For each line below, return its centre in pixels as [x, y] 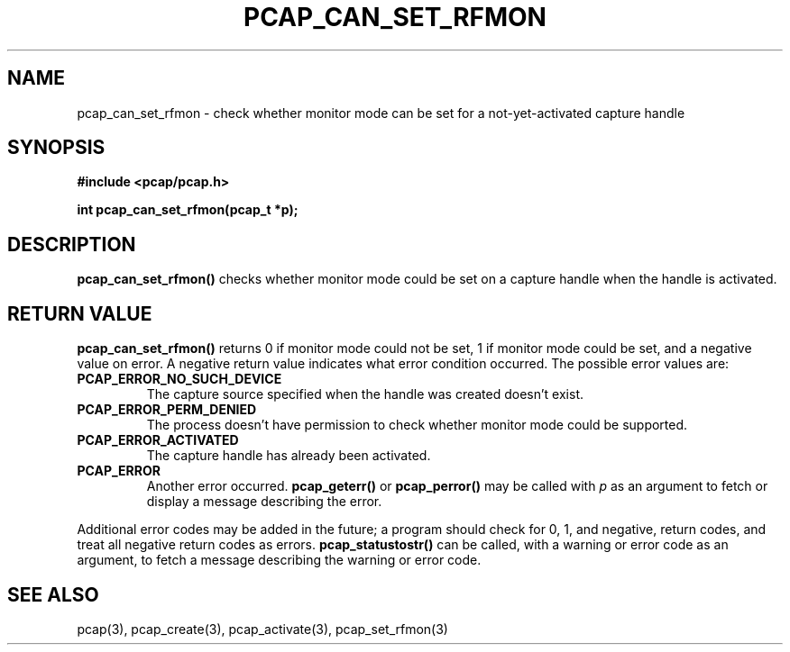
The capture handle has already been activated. [289, 456]
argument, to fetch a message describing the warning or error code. [279, 560]
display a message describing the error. [264, 502]
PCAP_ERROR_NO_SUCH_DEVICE [179, 379]
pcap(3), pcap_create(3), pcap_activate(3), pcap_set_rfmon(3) [262, 629]
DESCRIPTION [72, 244]
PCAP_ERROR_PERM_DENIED [167, 410]
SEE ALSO [53, 594]
